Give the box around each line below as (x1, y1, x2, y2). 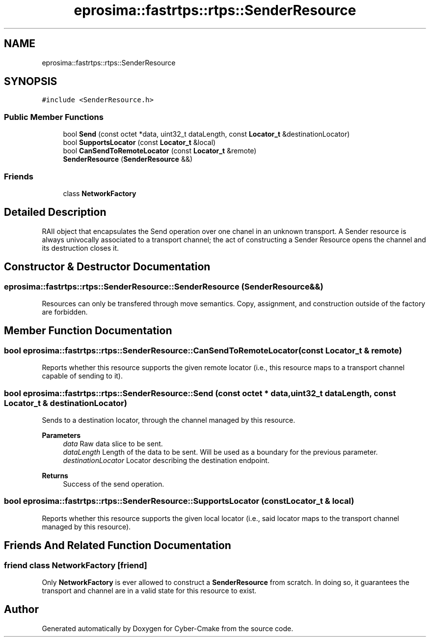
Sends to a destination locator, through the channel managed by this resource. (42, 415, 296, 424)
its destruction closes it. (42, 243, 119, 252)
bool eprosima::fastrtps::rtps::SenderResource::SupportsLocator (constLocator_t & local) (4, 496, 354, 506)
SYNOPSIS (4, 75, 57, 88)
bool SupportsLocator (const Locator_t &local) (63, 138, 216, 147)
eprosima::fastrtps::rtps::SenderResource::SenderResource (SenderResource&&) (4, 281, 323, 291)
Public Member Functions (4, 112, 104, 122)
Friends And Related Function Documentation (4, 539, 231, 552)
